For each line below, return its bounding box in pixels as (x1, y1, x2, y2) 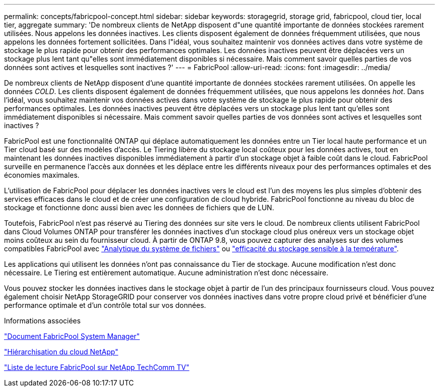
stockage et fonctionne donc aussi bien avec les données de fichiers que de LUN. (4, 203, 274, 212)
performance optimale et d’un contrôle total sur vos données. (4, 301, 206, 309)
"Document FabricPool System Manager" (4, 332, 140, 340)
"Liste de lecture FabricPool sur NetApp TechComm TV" (4, 363, 189, 371)
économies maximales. (4, 171, 80, 179)
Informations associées (4, 316, 81, 325)
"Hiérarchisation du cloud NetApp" (4, 347, 118, 356)
